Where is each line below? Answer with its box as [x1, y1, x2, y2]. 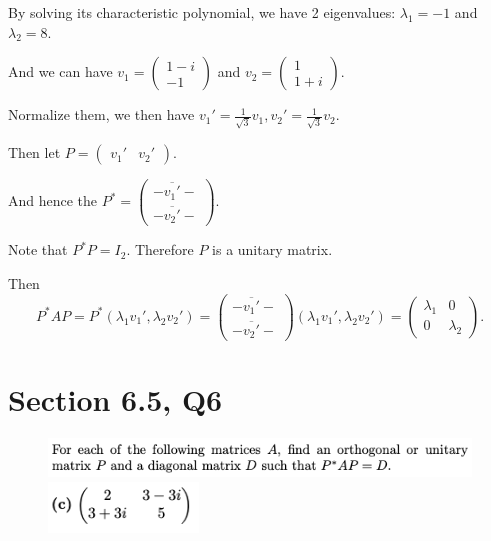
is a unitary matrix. [212, 239, 333, 260]
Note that [8, 239, 68, 260]
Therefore [134, 239, 194, 260]
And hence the [8, 190, 98, 211]
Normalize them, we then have [8, 104, 195, 125]
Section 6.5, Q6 [8, 379, 223, 420]
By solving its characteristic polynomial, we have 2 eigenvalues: [8, 2, 396, 22]
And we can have [8, 61, 113, 82]
